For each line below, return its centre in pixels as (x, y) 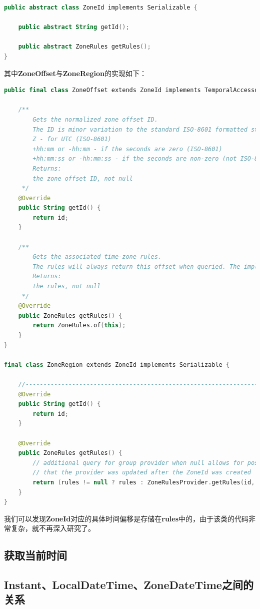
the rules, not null (67, 286)
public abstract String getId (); (74, 27)
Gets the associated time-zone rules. (97, 257)
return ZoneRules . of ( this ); (79, 326)
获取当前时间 (35, 555)
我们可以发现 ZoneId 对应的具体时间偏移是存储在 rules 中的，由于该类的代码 (126, 518)
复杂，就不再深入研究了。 (53, 528)
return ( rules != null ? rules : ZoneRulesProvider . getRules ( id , (144, 482)
